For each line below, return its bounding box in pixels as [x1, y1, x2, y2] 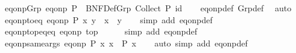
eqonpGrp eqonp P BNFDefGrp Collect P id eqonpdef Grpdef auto [4, 2, 292, 14]
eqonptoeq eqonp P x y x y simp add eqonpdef [4, 13, 213, 26]
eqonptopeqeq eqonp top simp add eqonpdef [4, 25, 198, 38]
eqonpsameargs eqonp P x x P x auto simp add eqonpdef [4, 36, 248, 49]
